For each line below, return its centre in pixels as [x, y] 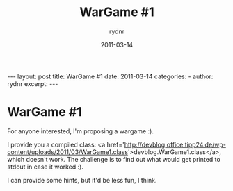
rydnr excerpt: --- [33, 83]
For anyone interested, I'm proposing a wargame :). [81, 131]
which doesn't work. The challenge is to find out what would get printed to [114, 159]
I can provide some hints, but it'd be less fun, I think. [82, 180]
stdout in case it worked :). [45, 167]
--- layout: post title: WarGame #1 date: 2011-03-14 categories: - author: [110, 76]
